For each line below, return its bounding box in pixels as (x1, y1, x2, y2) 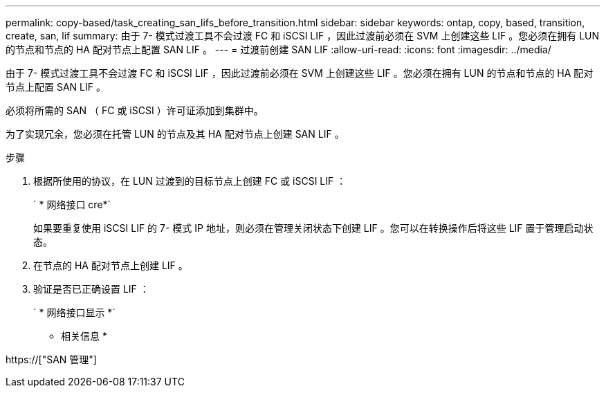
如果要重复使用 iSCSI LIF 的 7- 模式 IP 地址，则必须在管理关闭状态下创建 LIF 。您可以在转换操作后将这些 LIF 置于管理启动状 (33, 222, 594, 234)
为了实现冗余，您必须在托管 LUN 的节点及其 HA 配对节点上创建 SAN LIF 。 (6, 128, 345, 140)
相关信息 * (61, 330, 107, 342)
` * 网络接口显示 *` (33, 307, 116, 318)
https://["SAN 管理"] (6, 354, 97, 365)
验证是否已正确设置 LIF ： (33, 283, 149, 295)
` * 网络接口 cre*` (33, 199, 111, 210)
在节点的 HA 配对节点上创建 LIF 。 (33, 259, 188, 271)
